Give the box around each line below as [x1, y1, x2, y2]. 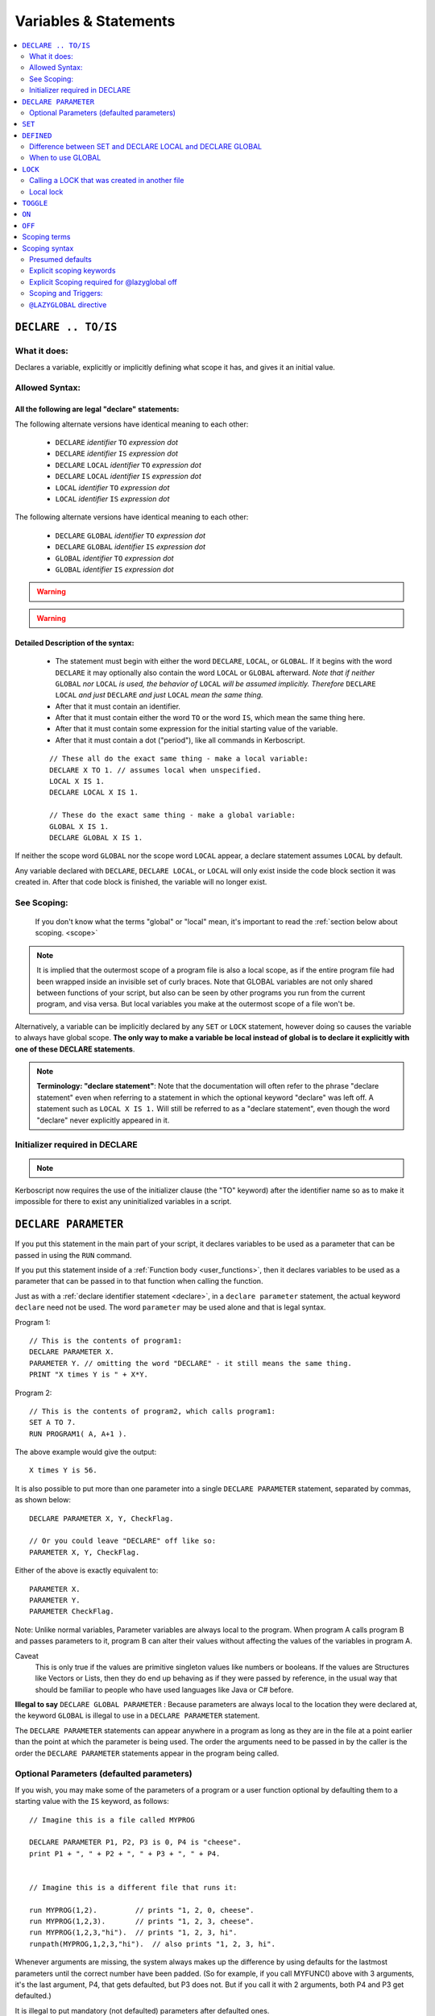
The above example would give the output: [14, 1447, 157, 1457]
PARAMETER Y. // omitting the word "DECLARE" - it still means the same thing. [29, 1359, 352, 1368]
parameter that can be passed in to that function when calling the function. [14, 1277, 263, 1286]
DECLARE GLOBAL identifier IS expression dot [55, 542, 205, 552]
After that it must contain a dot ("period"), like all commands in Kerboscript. [55, 735, 305, 745]
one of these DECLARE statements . [14, 1044, 135, 1054]
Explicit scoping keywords [29, 266, 116, 276]
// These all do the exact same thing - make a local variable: [49, 754, 309, 764]
